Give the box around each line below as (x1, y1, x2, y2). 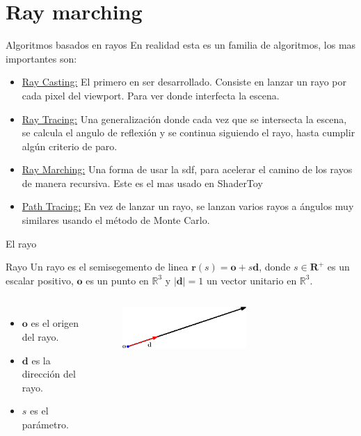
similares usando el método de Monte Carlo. (22, 213, 210, 227)
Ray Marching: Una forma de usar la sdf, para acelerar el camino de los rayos (22, 162, 353, 177)
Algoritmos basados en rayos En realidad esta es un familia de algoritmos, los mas (6, 38, 356, 52)
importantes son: (6, 51, 77, 65)
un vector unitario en (206, 273, 297, 287)
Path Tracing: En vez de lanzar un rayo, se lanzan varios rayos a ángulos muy (22, 199, 354, 213)
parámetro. (22, 417, 69, 431)
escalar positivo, (6, 273, 74, 287)
